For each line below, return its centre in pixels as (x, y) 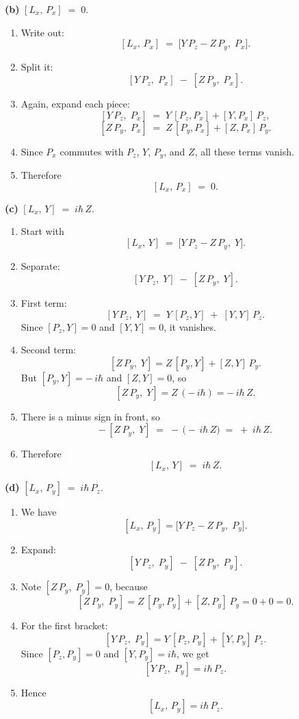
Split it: (37, 66)
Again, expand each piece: (75, 104)
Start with (42, 231)
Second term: (48, 350)
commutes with (92, 151)
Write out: (42, 32)
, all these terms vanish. (244, 151)
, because (129, 586)
